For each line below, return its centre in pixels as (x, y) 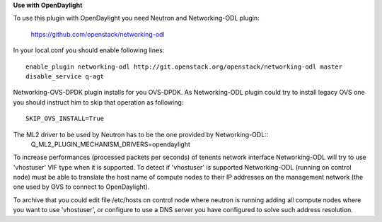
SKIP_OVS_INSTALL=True (65, 119)
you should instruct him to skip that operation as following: (98, 102)
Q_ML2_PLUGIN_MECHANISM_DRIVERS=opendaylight (110, 144)
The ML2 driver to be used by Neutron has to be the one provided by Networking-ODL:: (141, 134)
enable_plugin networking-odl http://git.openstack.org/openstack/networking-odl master (184, 66)
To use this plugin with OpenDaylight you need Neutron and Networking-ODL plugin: (136, 18)
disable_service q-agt (65, 76)
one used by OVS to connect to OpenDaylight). (81, 187)
